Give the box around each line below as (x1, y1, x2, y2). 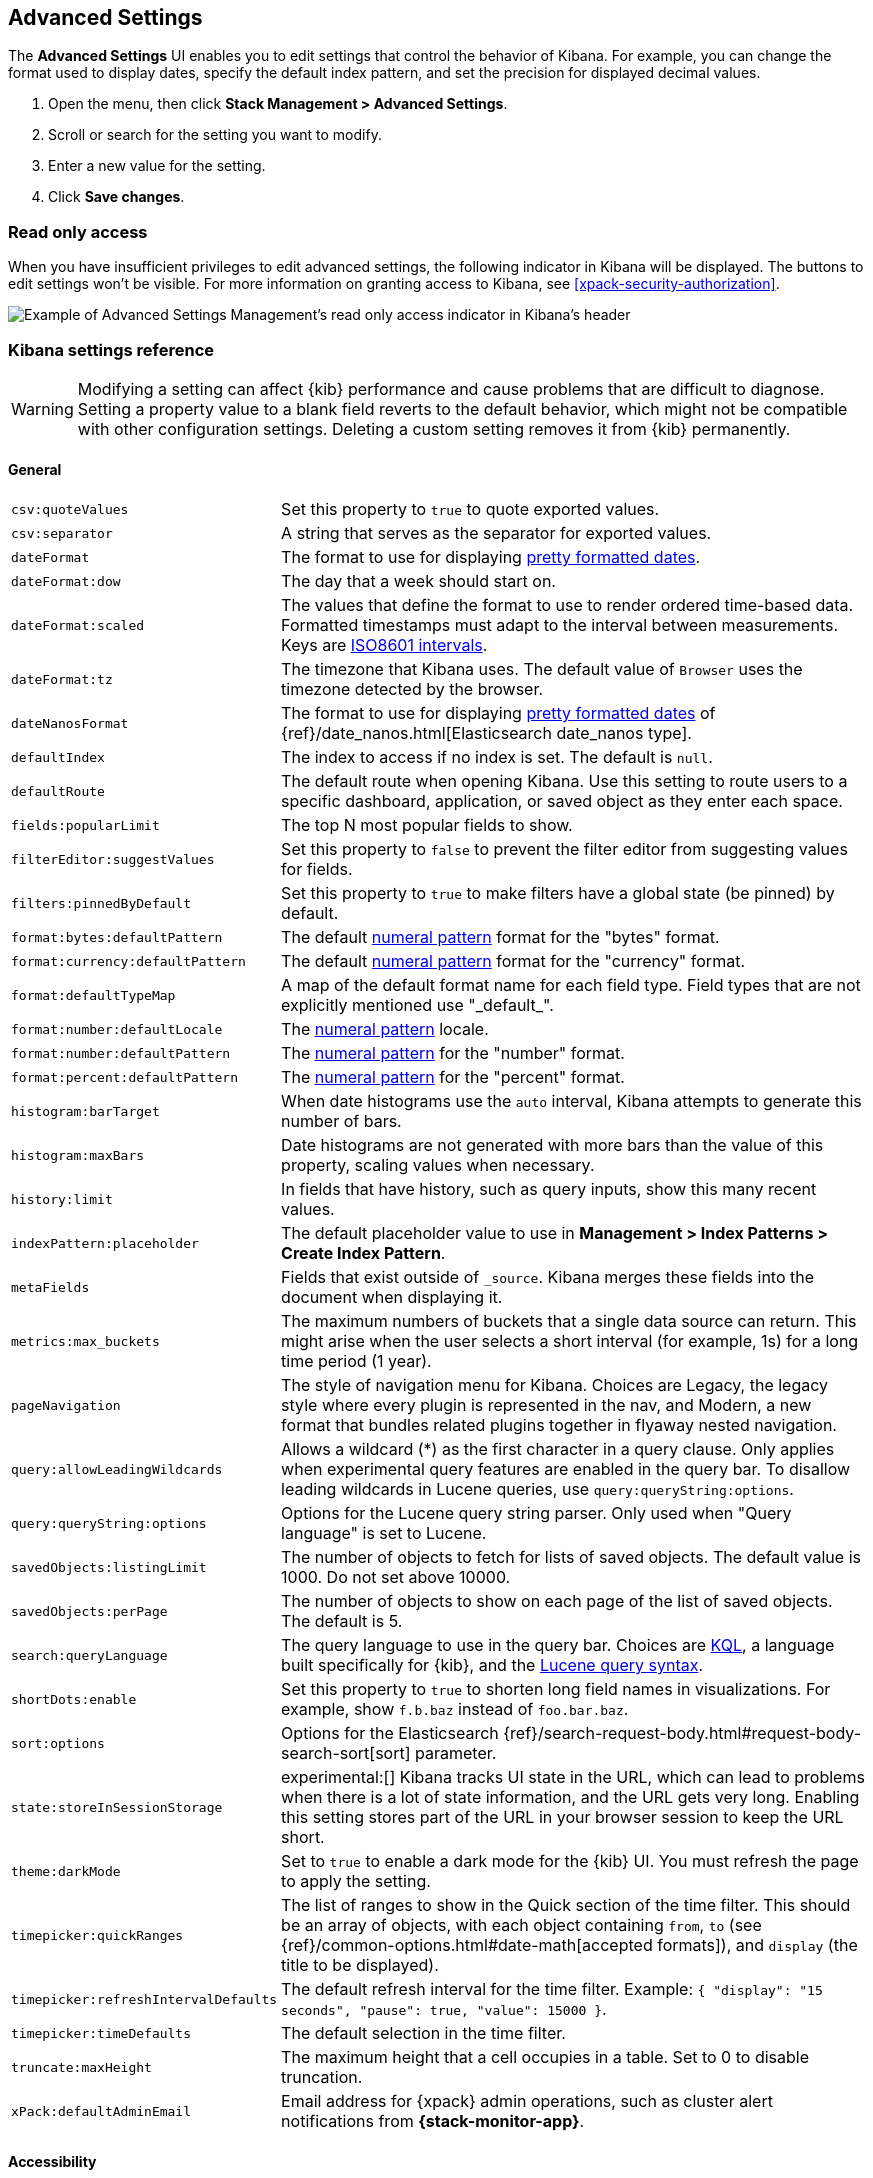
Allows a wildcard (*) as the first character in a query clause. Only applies (281, 1439, 835, 1460)
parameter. (415, 1743, 497, 1764)
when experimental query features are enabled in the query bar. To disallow (281, 1459, 851, 1480)
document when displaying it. (281, 1287, 503, 1308)
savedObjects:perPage (11, 1603, 168, 1619)
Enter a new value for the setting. (48, 157, 266, 175)
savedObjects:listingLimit (11, 1559, 207, 1575)
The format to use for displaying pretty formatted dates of (281, 703, 716, 724)
